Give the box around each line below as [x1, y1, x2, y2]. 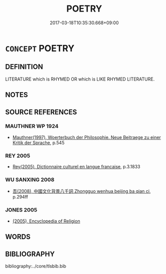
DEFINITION [5, 62, 44, 71]
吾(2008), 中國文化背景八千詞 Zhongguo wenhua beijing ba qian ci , [12, 188, 151, 194]
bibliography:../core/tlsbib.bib [5, 263, 67, 269]
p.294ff [12, 194, 29, 200]
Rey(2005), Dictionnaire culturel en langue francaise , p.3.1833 [12, 164, 140, 170]
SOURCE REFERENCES [5, 108, 77, 116]
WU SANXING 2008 [5, 176, 55, 183]
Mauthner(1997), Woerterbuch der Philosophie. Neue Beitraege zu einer [12, 134, 161, 140]
